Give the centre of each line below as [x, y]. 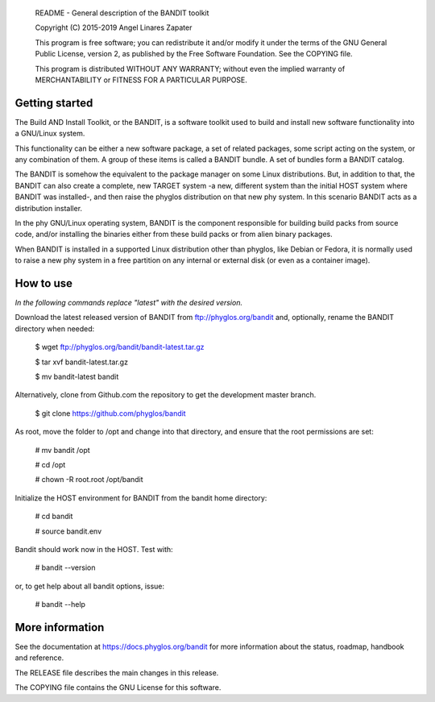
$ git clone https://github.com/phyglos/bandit [110, 413]
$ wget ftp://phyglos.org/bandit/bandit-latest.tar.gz [120, 347]
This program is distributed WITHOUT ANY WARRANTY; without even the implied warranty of [190, 69]
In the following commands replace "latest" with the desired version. [129, 303]
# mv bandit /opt [62, 450]
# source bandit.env [68, 531]
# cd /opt [50, 464]
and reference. [39, 658]
